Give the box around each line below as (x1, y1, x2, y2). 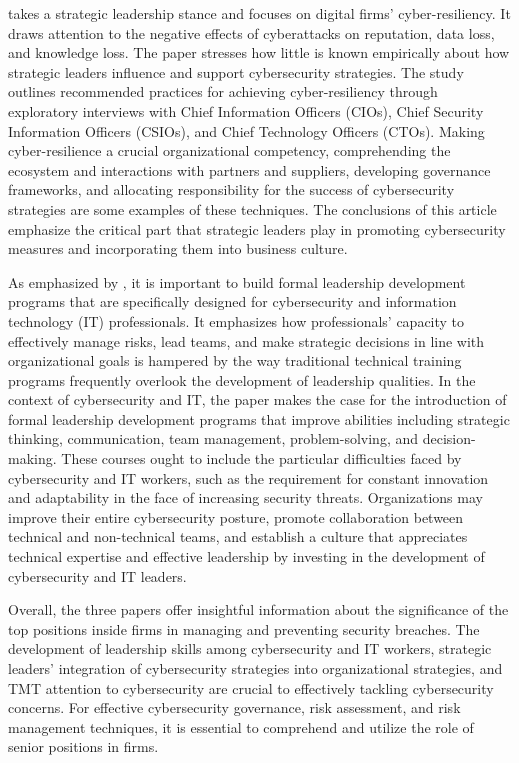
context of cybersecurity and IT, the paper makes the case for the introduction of (8, 389, 507, 410)
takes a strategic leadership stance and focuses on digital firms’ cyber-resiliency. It (8, 3, 511, 23)
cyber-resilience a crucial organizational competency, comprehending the (8, 140, 451, 161)
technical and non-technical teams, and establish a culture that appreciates (8, 526, 468, 547)
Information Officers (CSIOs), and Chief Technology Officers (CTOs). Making (8, 120, 485, 141)
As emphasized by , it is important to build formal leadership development (8, 271, 466, 292)
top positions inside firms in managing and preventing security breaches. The (8, 618, 480, 639)
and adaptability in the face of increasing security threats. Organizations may (8, 487, 483, 508)
